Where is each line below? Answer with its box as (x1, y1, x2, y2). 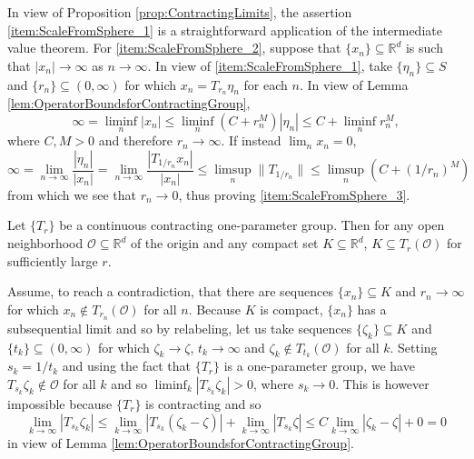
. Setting (390, 337, 438, 356)
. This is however (335, 374, 430, 393)
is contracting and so (145, 394, 262, 413)
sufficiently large (7, 251, 98, 270)
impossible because (7, 394, 113, 413)
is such (405, 38, 443, 57)
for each (243, 75, 288, 94)
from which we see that (7, 185, 137, 204)
